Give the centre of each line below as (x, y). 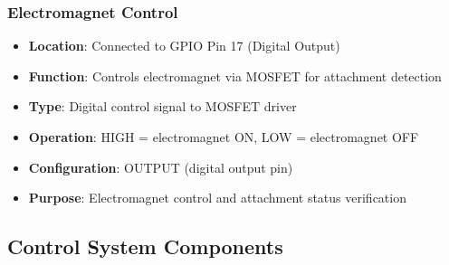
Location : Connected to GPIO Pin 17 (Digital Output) (184, 46)
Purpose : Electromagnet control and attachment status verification (217, 198)
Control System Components (145, 246)
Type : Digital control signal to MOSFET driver (162, 106)
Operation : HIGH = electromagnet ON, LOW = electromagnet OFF (224, 137)
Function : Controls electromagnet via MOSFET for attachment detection (235, 76)
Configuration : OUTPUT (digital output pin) (161, 167)
